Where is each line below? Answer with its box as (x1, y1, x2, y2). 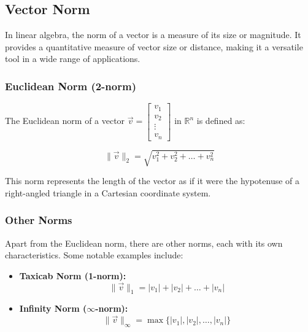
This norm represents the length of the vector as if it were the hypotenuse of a (5, 174, 300, 187)
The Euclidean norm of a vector (5, 114, 125, 127)
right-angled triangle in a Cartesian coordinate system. (5, 186, 211, 199)
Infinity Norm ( (19, 302, 87, 315)
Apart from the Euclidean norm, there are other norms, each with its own (5, 236, 283, 249)
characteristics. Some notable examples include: (5, 249, 183, 261)
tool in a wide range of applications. (5, 52, 141, 65)
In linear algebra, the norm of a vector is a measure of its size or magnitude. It (5, 28, 301, 41)
